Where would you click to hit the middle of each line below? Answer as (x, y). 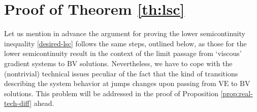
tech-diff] (18, 103)
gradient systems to (35, 63)
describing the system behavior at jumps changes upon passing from (110, 83)
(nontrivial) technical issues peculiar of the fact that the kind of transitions (121, 73)
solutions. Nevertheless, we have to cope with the (156, 63)
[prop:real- (237, 93)
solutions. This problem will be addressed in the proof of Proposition (111, 93)
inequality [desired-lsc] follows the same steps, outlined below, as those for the (125, 43)
